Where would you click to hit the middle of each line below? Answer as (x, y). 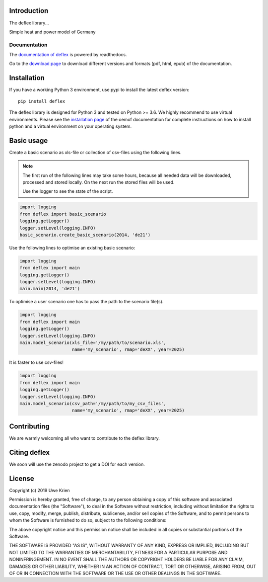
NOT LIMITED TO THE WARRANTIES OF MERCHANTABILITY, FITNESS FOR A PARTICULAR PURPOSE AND (118, 552)
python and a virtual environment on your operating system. (70, 126)
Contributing (29, 426)
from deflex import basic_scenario (63, 214)
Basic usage (29, 140)
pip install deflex (42, 101)
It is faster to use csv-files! (36, 362)
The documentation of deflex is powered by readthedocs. (68, 55)
